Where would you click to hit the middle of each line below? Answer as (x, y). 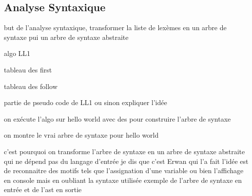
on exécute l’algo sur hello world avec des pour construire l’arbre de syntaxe (117, 118)
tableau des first (28, 69)
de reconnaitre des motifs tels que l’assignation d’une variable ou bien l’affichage (124, 170)
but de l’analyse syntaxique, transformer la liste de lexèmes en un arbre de (115, 27)
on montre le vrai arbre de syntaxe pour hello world (81, 135)
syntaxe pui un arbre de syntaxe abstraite (66, 37)
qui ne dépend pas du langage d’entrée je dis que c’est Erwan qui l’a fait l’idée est (126, 161)
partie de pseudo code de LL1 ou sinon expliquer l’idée (86, 102)
